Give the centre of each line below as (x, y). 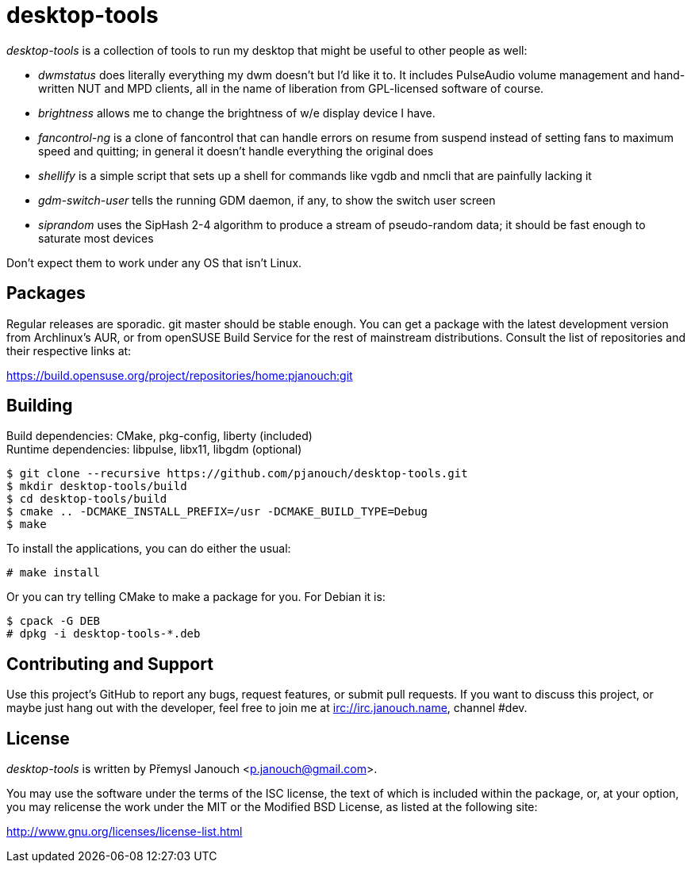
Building (40, 406)
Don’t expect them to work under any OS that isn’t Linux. (154, 262)
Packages (46, 293)
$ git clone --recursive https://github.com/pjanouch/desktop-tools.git (237, 474)
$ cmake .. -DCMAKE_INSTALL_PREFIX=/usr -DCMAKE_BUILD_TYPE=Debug (217, 512)
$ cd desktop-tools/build (87, 499)
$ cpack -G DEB (54, 621)
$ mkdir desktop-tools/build (97, 486)
